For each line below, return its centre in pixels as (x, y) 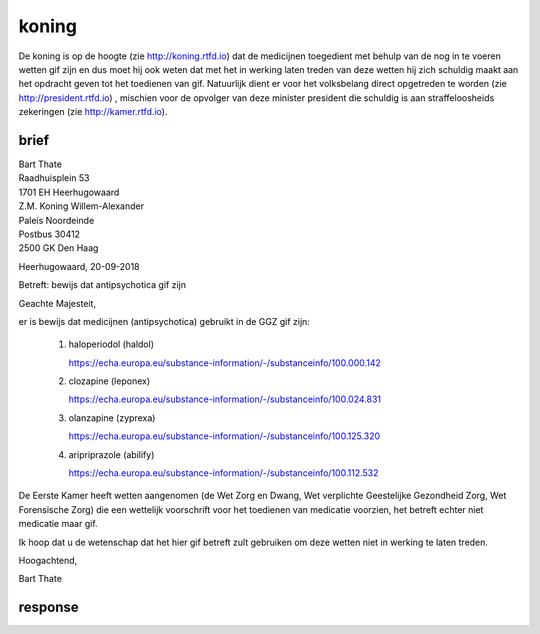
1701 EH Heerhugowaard (69, 192)
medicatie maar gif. (58, 524)
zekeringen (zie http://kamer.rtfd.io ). (93, 112)
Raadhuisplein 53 (54, 178)
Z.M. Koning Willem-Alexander (81, 206)
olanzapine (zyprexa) (112, 417)
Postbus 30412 (49, 234)
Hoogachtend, (48, 560)
